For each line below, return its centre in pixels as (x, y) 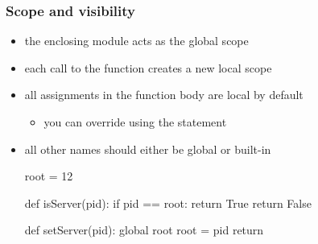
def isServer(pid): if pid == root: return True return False (168, 203)
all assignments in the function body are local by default (164, 95)
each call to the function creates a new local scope (148, 67)
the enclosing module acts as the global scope (136, 41)
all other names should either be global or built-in (148, 149)
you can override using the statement (135, 122)
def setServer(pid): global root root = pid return (144, 230)
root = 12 (49, 176)
